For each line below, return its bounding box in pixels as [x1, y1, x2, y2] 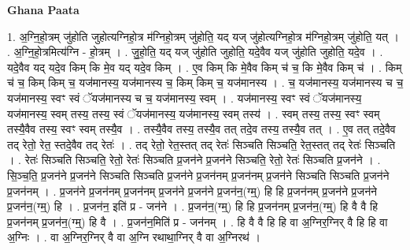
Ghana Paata [7, 2, 79, 17]
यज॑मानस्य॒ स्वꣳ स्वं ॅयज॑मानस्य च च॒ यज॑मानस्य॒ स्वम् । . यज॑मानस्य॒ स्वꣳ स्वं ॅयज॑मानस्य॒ [7, 89, 362, 106]
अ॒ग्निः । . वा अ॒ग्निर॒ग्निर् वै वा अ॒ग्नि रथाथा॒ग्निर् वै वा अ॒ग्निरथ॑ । [7, 229, 260, 245]
